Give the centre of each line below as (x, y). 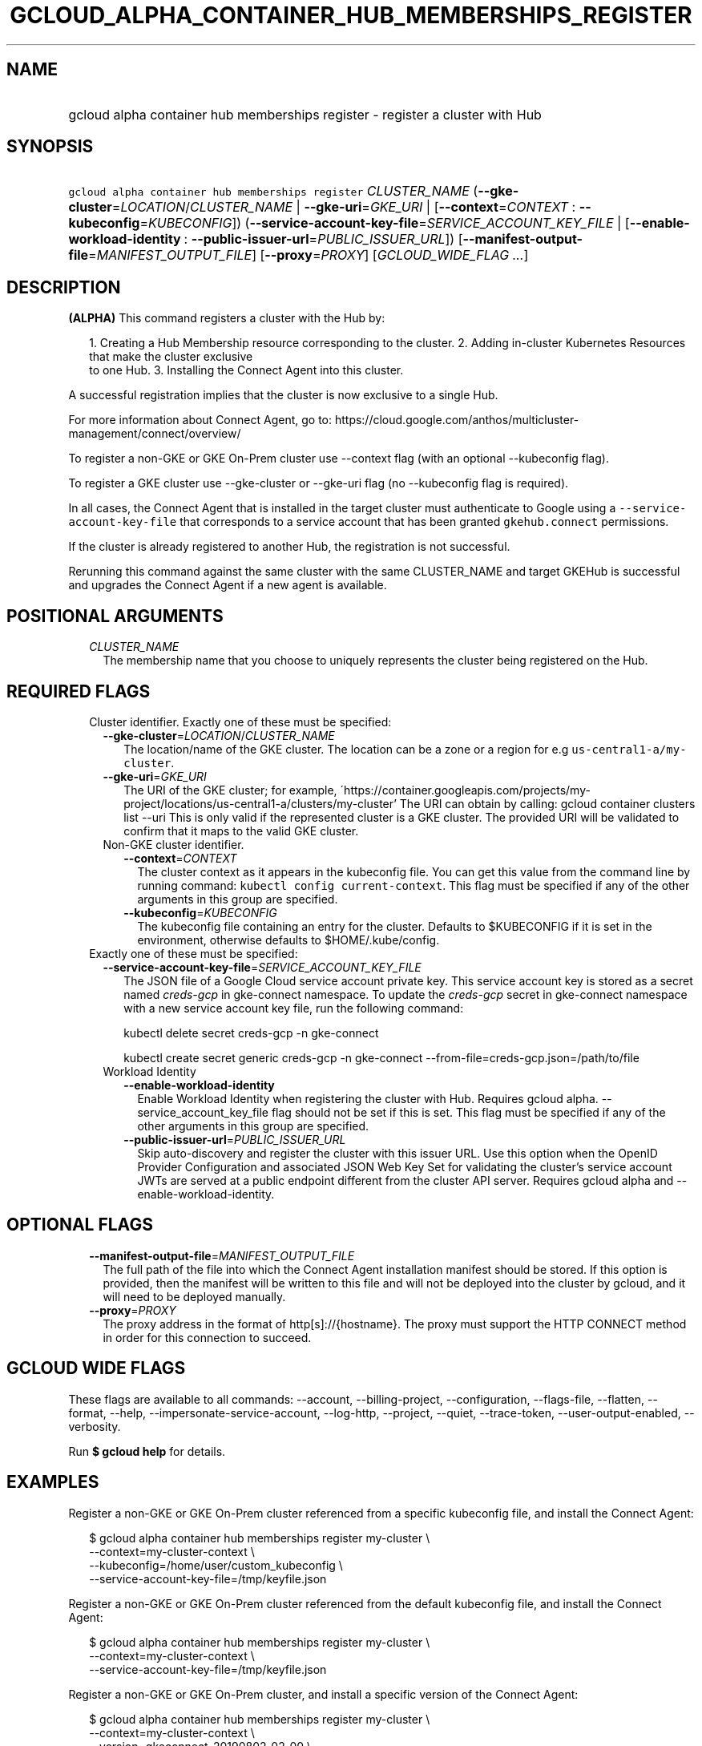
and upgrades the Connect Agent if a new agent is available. (228, 585)
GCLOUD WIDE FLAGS (96, 1368)
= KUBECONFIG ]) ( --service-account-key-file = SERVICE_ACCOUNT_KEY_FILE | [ (385, 223)
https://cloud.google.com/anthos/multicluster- (457, 420)
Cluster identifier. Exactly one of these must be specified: (240, 721)
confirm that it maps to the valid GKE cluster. (241, 831)
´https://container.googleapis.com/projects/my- (465, 790)
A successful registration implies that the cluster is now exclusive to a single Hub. (283, 395)
